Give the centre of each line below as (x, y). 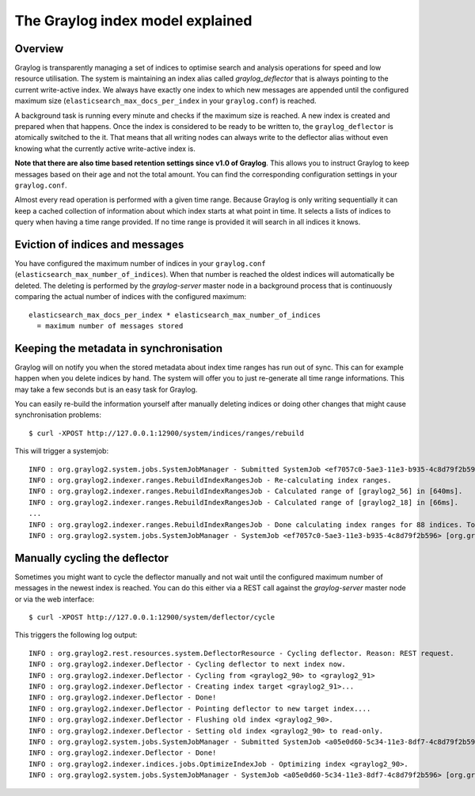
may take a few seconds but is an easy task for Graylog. (106, 389)
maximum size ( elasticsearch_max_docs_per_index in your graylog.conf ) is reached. (165, 101)
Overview (39, 49)
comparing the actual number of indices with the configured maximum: (131, 297)
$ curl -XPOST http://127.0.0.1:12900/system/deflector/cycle (152, 618)
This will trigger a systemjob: (62, 451)
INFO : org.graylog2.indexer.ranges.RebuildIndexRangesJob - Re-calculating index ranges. (210, 480)
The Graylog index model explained (133, 21)
